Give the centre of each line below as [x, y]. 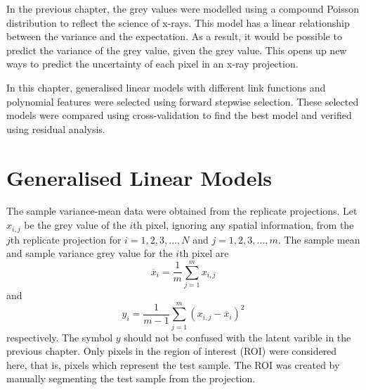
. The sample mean [319, 239]
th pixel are [204, 253]
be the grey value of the [75, 225]
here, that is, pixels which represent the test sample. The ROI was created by [173, 364]
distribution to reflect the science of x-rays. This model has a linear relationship [178, 22]
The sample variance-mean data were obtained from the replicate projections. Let [182, 211]
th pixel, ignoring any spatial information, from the [243, 225]
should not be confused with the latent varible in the [237, 337]
